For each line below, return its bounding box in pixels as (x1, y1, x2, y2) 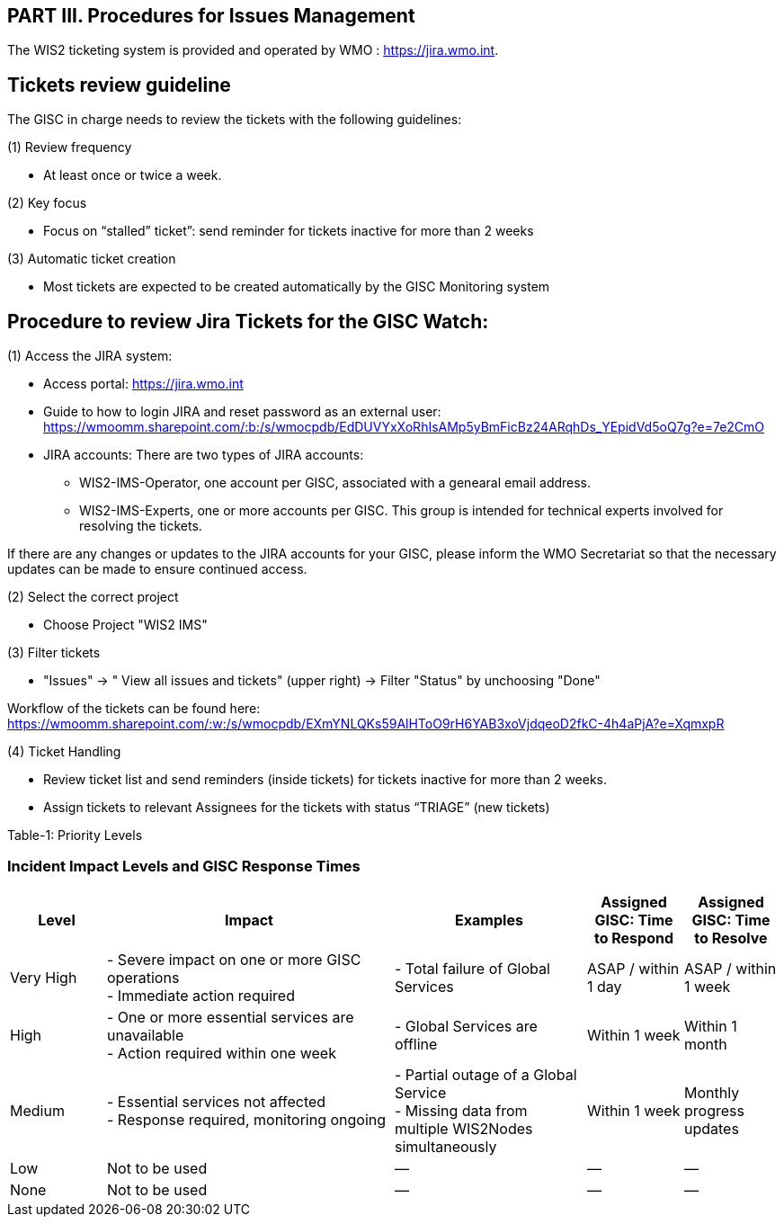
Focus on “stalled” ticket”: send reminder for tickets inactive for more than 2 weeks (43, 223, 534, 239)
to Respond (593, 928, 674, 947)
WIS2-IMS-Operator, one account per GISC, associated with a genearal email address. (79, 475, 592, 491)
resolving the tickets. (79, 518, 202, 534)
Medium (10, 1101, 65, 1120)
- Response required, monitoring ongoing (107, 1110, 387, 1129)
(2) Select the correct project (7, 589, 179, 605)
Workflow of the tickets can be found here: (7, 701, 261, 717)
